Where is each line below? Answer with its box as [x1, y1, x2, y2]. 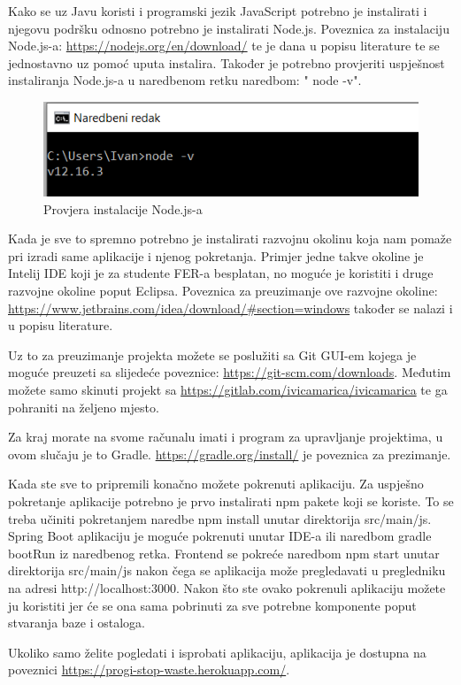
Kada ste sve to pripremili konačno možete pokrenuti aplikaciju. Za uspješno [8, 474, 424, 493]
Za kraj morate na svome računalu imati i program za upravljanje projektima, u [8, 427, 443, 446]
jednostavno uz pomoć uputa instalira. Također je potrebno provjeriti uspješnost [8, 53, 445, 72]
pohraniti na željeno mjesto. [8, 397, 159, 416]
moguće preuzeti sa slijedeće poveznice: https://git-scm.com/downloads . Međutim [8, 363, 451, 381]
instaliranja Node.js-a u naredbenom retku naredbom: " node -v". [8, 71, 362, 89]
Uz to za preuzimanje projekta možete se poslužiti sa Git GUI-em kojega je [8, 345, 417, 364]
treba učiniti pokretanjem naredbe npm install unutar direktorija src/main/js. [8, 509, 432, 527]
